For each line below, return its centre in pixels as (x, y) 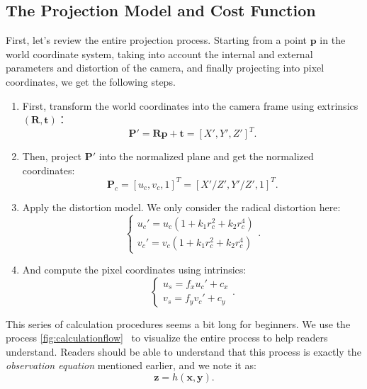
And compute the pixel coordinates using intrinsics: (134, 270)
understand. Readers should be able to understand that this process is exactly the (183, 351)
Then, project (52, 156)
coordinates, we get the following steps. (91, 81)
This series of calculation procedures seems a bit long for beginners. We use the (178, 323)
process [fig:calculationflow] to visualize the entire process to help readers (167, 338)
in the (333, 40)
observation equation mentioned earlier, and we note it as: (131, 365)
